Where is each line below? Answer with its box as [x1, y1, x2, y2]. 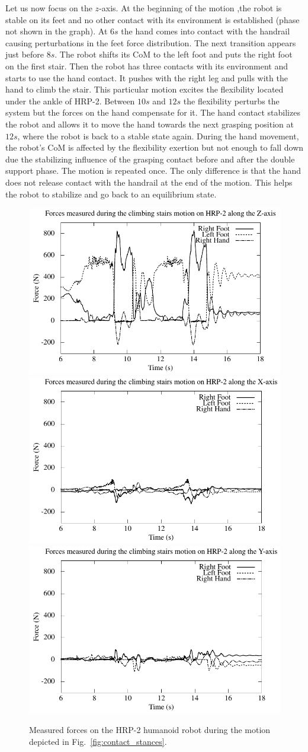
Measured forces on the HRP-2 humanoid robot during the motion [29, 724, 271, 736]
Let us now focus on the [5, 2, 92, 14]
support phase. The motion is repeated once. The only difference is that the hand [5, 164, 301, 177]
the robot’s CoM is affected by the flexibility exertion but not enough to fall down [5, 141, 304, 154]
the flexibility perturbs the [183, 94, 280, 107]
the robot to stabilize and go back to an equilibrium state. [5, 187, 217, 200]
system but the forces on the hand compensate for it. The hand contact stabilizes [5, 106, 300, 119]
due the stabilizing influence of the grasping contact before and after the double [5, 152, 295, 165]
